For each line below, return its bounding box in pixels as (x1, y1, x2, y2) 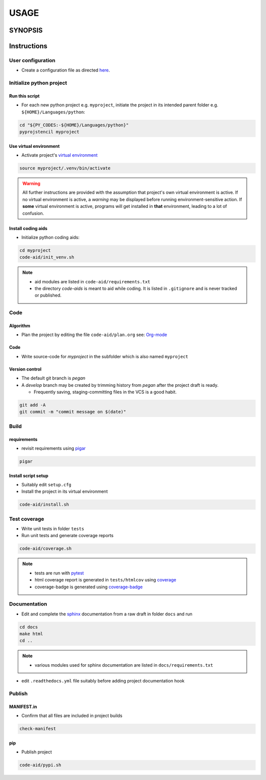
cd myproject (19, 247, 51, 253)
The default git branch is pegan (21, 375, 86, 381)
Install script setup (9, 473, 49, 478)
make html (19, 631, 43, 637)
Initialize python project (9, 79, 67, 86)
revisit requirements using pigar (21, 445, 86, 451)
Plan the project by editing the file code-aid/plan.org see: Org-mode (21, 332, 167, 338)
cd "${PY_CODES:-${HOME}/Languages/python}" (19, 122, 129, 128)
